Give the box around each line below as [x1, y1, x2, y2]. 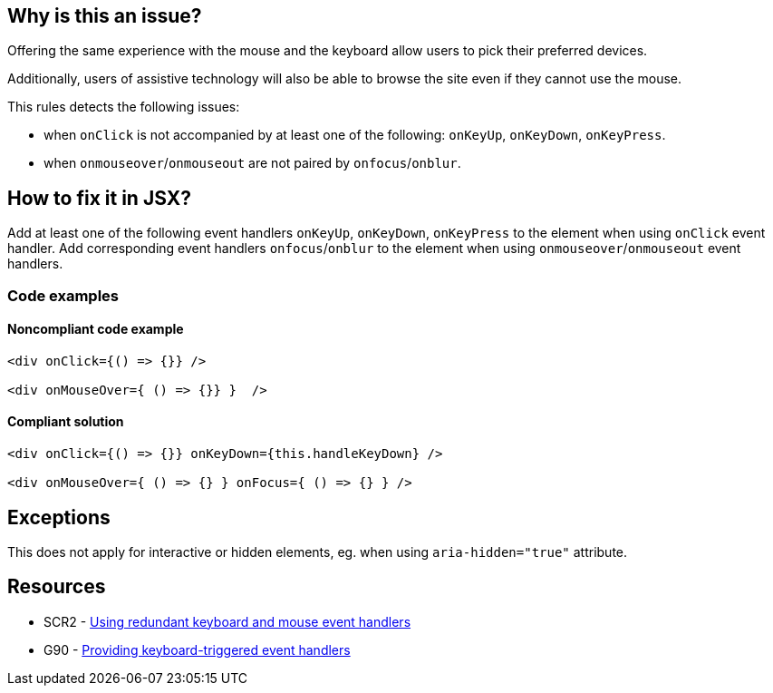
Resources [7, 575, 106, 599]
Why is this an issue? [7, 5, 202, 27]
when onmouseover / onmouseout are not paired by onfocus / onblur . [43, 155, 461, 171]
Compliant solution [7, 414, 124, 430]
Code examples [7, 286, 120, 305]
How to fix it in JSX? [7, 186, 191, 210]
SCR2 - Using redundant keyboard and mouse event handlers [43, 613, 411, 630]
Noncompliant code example [7, 321, 184, 337]
